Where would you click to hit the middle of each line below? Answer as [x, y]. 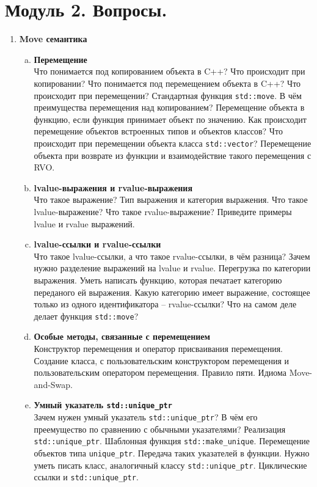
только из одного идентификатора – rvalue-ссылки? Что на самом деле [165, 304]
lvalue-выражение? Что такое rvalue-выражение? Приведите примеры [163, 211]
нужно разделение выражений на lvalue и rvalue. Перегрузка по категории [172, 268]
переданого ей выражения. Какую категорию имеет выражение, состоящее [172, 292]
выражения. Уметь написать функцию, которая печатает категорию [158, 280]
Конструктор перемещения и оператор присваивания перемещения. [158, 348]
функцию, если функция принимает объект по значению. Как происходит [170, 119]
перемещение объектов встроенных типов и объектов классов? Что [158, 131]
